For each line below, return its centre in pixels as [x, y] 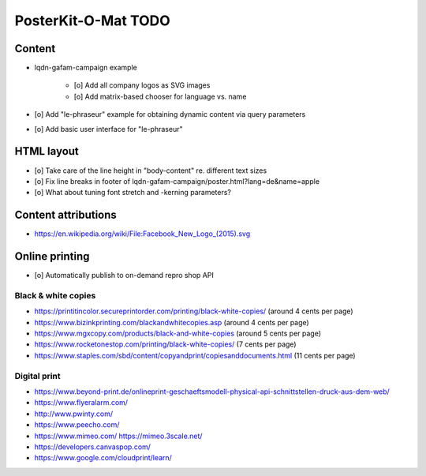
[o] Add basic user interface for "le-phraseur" [108, 129]
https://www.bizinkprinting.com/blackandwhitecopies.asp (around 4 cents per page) [172, 322]
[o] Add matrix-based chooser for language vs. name [160, 96]
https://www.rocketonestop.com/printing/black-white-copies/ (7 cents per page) [165, 344]
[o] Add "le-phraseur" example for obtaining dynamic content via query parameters [170, 114]
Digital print [37, 376]
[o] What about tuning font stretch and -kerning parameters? [133, 193]
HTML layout [47, 151]
